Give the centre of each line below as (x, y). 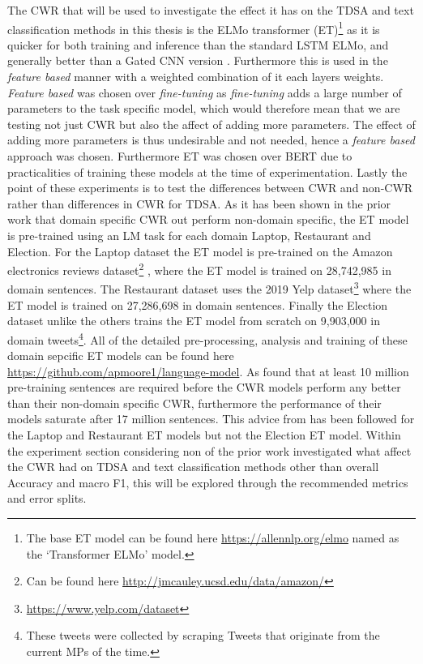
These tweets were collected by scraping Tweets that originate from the (203, 635)
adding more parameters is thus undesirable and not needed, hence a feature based (211, 140)
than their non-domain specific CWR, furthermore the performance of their (194, 403)
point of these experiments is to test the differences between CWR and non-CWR (210, 188)
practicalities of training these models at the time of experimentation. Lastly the (207, 171)
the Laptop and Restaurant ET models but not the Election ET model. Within (204, 435)
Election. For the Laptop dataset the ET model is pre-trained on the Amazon (200, 251)
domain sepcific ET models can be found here (121, 356)
